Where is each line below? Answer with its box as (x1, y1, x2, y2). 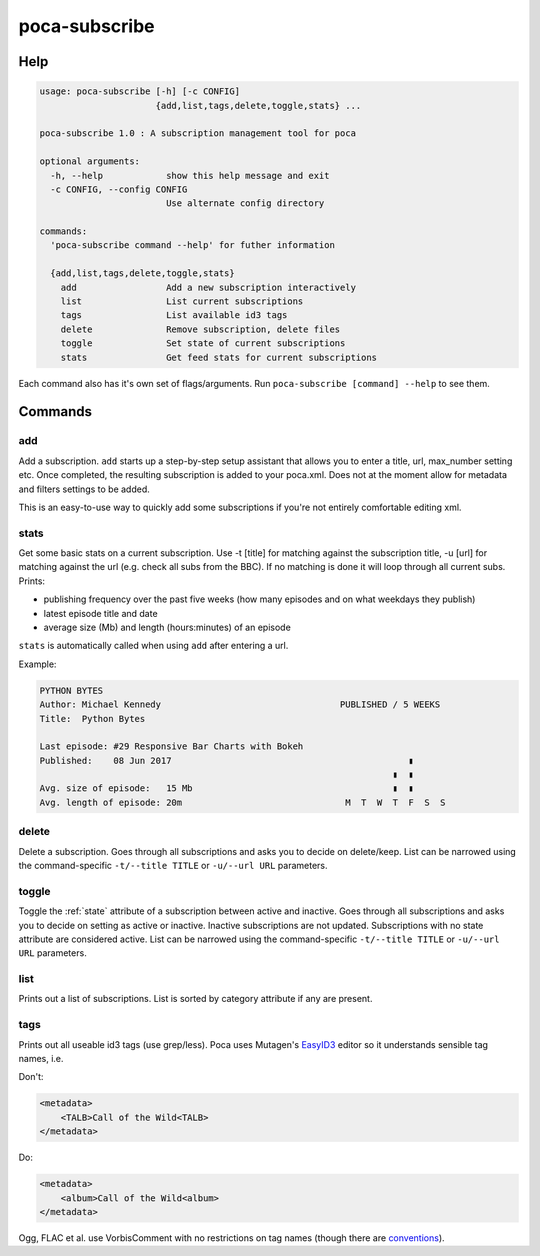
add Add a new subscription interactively (60, 281, 357, 293)
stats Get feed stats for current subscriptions (60, 351, 378, 363)
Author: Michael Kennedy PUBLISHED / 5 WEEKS (39, 699, 441, 710)
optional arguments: (39, 156, 140, 167)
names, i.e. (18, 1052, 64, 1064)
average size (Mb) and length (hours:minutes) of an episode (43, 621, 292, 633)
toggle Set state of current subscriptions (60, 338, 346, 349)
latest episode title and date (43, 607, 159, 619)
